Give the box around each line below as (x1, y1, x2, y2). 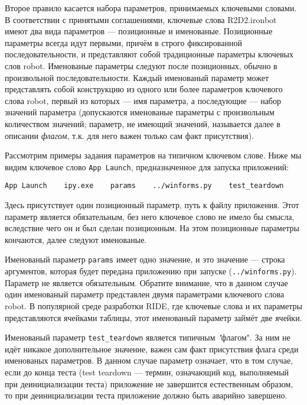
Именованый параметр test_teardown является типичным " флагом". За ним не (5, 331, 290, 344)
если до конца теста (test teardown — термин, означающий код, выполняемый (5, 365, 289, 378)
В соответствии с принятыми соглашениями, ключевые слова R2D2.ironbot (5, 13, 277, 25)
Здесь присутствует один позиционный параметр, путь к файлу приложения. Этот (5, 199, 299, 211)
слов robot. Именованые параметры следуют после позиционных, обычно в (5, 59, 277, 72)
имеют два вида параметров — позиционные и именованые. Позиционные (5, 25, 273, 37)
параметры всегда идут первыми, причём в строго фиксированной (5, 36, 242, 48)
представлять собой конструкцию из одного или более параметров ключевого (5, 83, 283, 95)
